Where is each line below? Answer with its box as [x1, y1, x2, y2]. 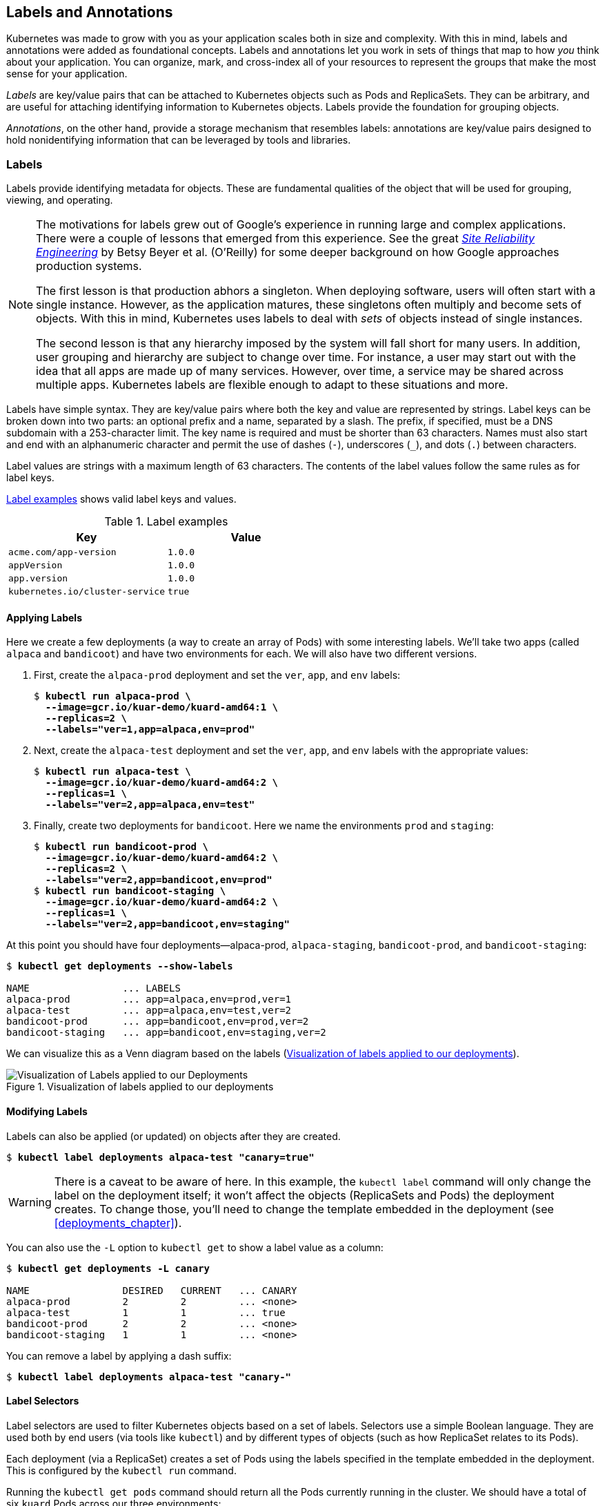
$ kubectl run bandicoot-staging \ [34, 885, 226, 897]
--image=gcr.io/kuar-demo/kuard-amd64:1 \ [45, 702, 279, 713]
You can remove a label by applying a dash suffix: [6, 1349, 232, 1362]
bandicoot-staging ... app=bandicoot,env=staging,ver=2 [6, 1027, 326, 1039]
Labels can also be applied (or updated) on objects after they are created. [6, 1130, 341, 1142]
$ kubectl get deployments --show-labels [6, 960, 233, 972]
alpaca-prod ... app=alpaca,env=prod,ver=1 [6, 994, 292, 1005]
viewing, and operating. [6, 194, 113, 206]
